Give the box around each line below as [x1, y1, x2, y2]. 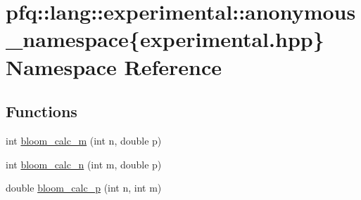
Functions [6, 100, 77, 122]
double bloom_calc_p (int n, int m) [6, 180, 162, 195]
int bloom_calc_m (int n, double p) [6, 133, 162, 147]
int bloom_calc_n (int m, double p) [6, 156, 162, 171]
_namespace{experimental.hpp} [6, 25, 324, 53]
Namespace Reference [6, 52, 222, 81]
